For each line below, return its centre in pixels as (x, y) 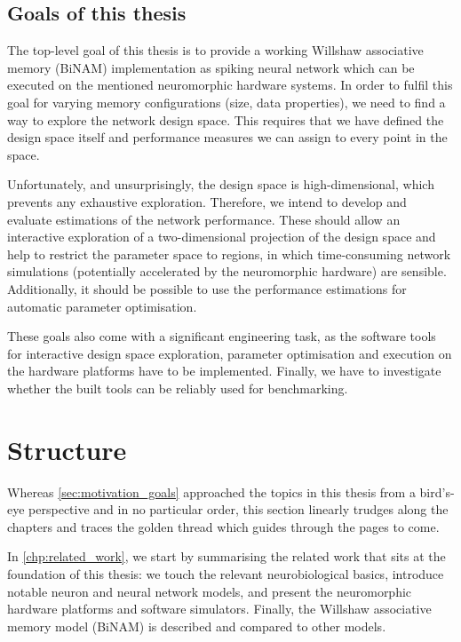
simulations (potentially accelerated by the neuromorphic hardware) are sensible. (227, 271)
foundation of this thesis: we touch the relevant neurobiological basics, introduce (226, 573)
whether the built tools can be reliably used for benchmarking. (178, 388)
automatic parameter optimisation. (102, 306)
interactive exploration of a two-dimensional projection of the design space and (222, 237)
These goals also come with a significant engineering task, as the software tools (222, 336)
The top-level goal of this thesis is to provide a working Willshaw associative (215, 50)
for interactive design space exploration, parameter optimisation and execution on (230, 353)
